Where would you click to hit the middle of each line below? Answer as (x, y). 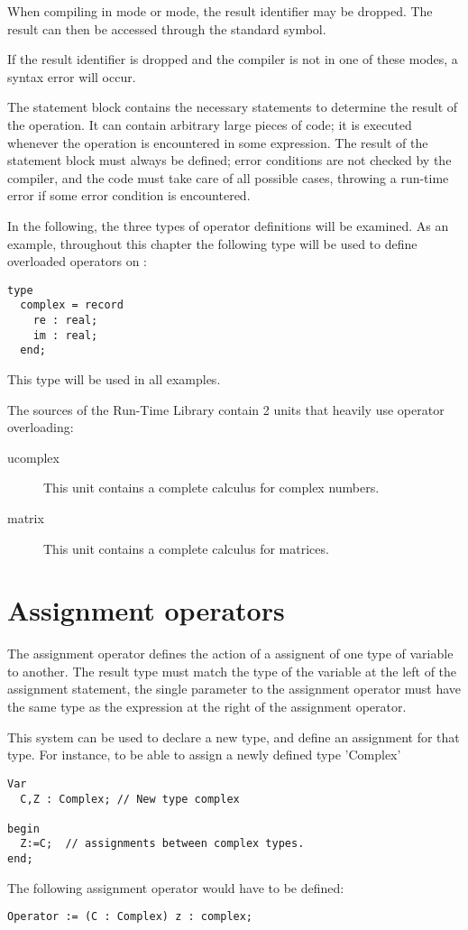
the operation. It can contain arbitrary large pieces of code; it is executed (210, 124)
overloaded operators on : (77, 261)
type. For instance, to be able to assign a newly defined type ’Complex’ (204, 755)
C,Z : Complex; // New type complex (130, 799)
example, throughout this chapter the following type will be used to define (212, 243)
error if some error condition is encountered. (129, 195)
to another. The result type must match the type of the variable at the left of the (232, 671)
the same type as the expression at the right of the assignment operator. (207, 707)
